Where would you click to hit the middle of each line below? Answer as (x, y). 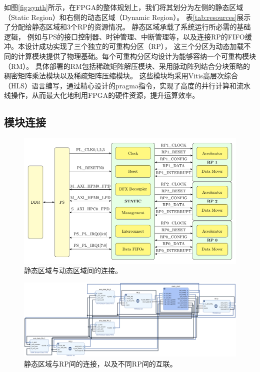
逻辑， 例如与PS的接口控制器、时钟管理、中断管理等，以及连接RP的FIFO (124, 36)
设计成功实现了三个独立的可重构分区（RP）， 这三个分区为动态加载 (134, 46)
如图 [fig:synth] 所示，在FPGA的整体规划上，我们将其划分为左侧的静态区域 (124, 7)
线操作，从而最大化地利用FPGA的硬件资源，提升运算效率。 (102, 95)
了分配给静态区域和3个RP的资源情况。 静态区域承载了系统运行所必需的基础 (127, 27)
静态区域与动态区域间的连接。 (73, 270)
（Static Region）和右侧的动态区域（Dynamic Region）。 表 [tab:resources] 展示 (127, 17)
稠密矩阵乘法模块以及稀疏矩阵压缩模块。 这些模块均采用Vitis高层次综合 (121, 76)
